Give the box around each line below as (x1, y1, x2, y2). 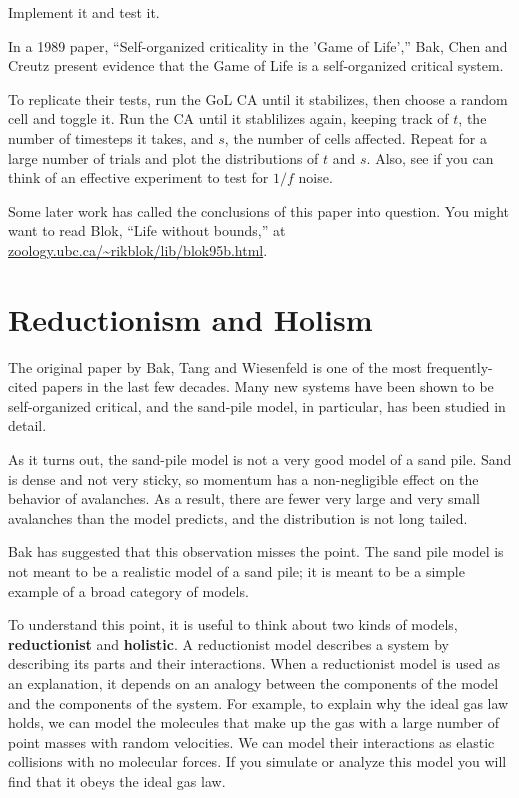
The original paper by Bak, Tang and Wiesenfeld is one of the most (8, 356, 422, 377)
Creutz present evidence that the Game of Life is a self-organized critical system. (8, 55, 504, 76)
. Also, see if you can (366, 147, 494, 168)
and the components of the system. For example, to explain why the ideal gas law (8, 692, 509, 713)
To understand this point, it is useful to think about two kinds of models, (8, 614, 458, 635)
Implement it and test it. (8, 2, 160, 22)
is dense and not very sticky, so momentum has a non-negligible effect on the (8, 468, 479, 489)
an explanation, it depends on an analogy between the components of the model (8, 672, 499, 693)
